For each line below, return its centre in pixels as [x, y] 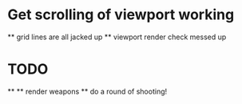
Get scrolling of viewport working [121, 15]
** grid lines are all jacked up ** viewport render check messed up [117, 37]
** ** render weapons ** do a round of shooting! [87, 91]
